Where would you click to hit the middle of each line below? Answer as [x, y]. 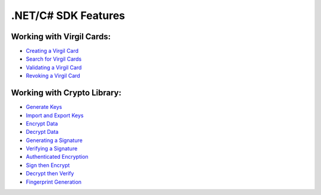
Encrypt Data [42, 123]
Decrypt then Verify [50, 174]
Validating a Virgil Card [54, 67]
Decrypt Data [42, 132]
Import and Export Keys [55, 115]
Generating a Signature [54, 140]
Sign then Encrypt [48, 165]
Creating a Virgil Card [52, 51]
